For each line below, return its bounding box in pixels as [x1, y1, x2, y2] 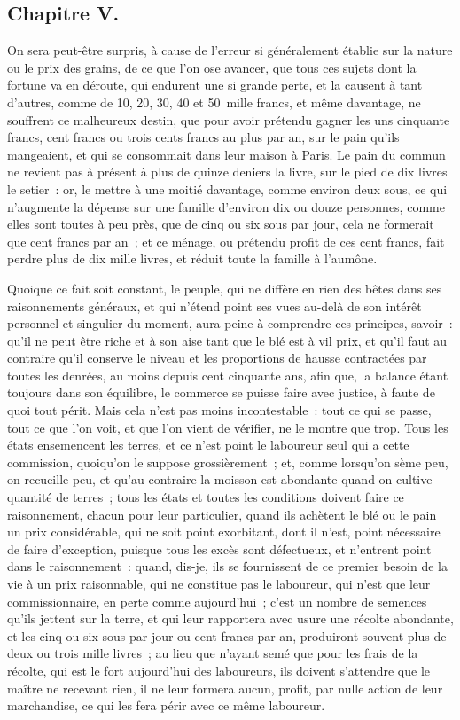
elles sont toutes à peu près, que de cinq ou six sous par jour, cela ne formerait [7, 215, 434, 233]
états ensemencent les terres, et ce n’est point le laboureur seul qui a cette [7, 435, 409, 454]
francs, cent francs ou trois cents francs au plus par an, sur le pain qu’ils [7, 128, 400, 146]
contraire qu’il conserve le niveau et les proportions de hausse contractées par [7, 348, 427, 367]
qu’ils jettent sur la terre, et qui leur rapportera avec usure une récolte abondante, [7, 609, 454, 628]
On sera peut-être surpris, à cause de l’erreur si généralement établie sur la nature [7, 41, 453, 59]
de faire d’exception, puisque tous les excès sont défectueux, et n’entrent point [7, 539, 432, 558]
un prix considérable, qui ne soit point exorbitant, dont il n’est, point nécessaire [7, 522, 441, 541]
